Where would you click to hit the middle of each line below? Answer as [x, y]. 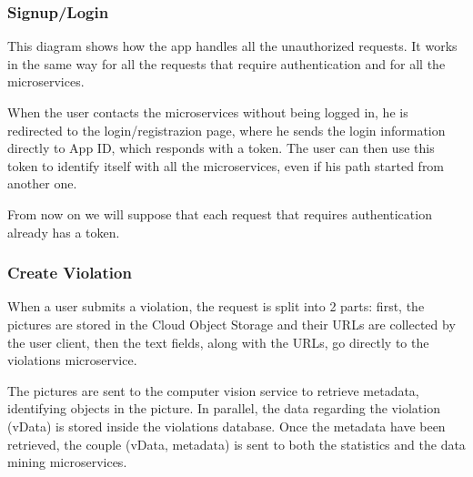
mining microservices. [67, 462]
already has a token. [64, 232]
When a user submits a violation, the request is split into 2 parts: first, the [216, 306]
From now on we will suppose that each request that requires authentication [220, 213]
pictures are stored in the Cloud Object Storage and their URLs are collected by [231, 324]
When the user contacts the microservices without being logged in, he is [208, 112]
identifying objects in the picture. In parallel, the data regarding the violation [224, 408]
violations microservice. [72, 360]
